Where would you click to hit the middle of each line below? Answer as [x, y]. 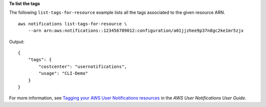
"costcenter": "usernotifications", [83, 66]
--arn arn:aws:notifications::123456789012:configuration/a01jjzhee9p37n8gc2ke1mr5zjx [136, 31]
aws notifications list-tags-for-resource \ [73, 24]
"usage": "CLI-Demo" [63, 74]
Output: [17, 42]
